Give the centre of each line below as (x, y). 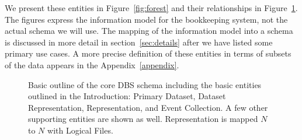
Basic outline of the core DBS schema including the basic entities (145, 84)
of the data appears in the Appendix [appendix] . (92, 64)
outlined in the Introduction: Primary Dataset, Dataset (127, 96)
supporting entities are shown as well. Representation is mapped (143, 119)
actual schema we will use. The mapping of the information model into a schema (149, 31)
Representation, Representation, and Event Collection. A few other (148, 107)
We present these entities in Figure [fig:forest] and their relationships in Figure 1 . (151, 8)
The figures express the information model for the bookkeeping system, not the (146, 19)
